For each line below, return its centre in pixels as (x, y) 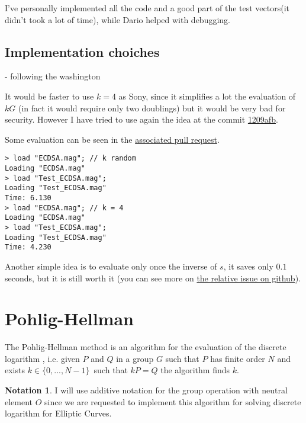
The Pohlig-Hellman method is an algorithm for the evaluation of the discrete (146, 347)
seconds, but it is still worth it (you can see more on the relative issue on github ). (153, 278)
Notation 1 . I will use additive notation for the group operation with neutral (146, 390)
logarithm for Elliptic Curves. (58, 413)
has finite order (238, 358)
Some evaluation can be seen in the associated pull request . (112, 139)
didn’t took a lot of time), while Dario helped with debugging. (118, 19)
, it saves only (248, 266)
